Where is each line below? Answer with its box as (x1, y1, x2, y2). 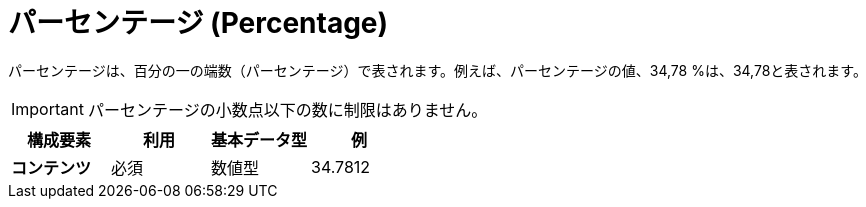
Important (11, 98, 84, 119)
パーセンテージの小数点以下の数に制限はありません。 (87, 99, 488, 120)
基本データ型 (211, 129, 308, 150)
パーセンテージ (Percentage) (8, 6, 389, 40)
